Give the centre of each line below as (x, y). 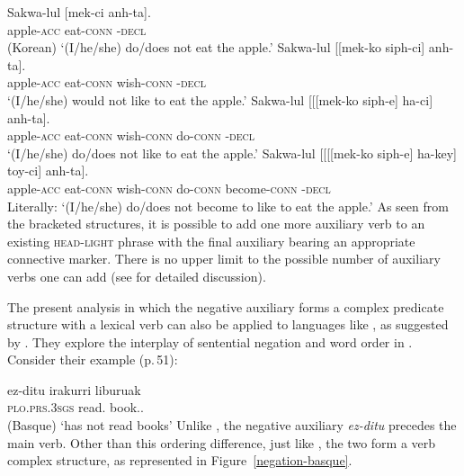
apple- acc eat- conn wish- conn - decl (107, 82)
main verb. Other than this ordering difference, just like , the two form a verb (222, 442)
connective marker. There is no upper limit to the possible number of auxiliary (224, 259)
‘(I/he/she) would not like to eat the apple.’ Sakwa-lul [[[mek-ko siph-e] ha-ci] (220, 99)
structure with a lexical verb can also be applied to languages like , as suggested (228, 324)
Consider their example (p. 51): (93, 359)
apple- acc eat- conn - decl (77, 29)
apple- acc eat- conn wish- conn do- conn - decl (131, 135)
